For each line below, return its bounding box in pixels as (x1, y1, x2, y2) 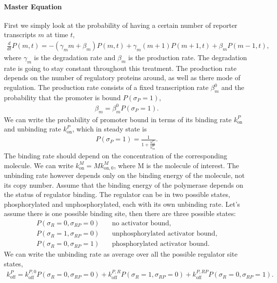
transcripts (4, 29, 36, 40)
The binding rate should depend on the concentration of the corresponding (4, 151, 227, 160)
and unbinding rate (4, 124, 61, 134)
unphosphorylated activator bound (112, 230, 216, 238)
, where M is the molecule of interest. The (114, 160, 239, 170)
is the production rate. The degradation (128, 52, 247, 63)
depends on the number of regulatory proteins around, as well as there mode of (4, 72, 240, 83)
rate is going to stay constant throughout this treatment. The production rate (4, 63, 237, 73)
